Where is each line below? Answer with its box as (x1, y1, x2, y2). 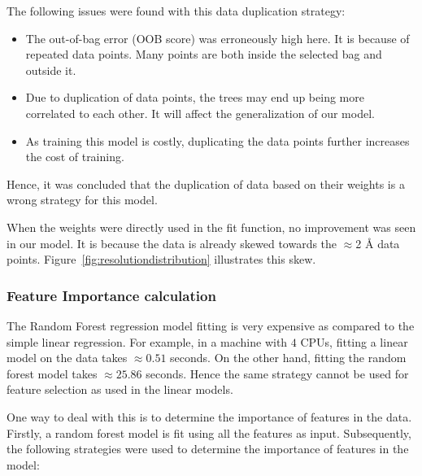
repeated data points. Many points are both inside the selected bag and (25, 46, 382, 63)
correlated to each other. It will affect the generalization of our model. (25, 104, 375, 121)
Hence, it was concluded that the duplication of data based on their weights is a (7, 175, 405, 192)
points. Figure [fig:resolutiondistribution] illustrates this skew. (7, 251, 316, 268)
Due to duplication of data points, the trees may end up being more (25, 89, 364, 106)
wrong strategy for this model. (7, 191, 158, 208)
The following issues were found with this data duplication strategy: (7, 2, 346, 19)
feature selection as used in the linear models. (7, 381, 233, 398)
